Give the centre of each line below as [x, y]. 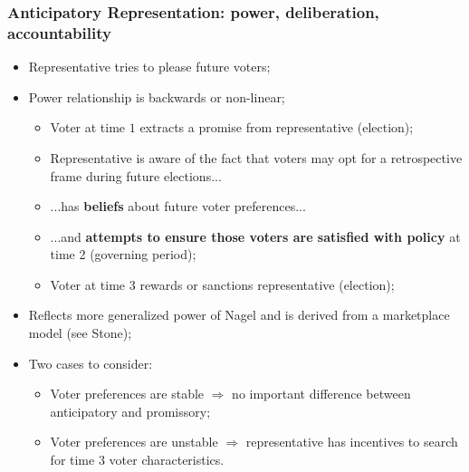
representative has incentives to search [352, 442]
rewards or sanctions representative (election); [267, 284]
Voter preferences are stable [127, 394]
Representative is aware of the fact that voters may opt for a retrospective [256, 157]
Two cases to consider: [91, 363]
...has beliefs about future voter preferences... [178, 206]
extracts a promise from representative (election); [277, 127]
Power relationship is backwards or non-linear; [157, 96]
